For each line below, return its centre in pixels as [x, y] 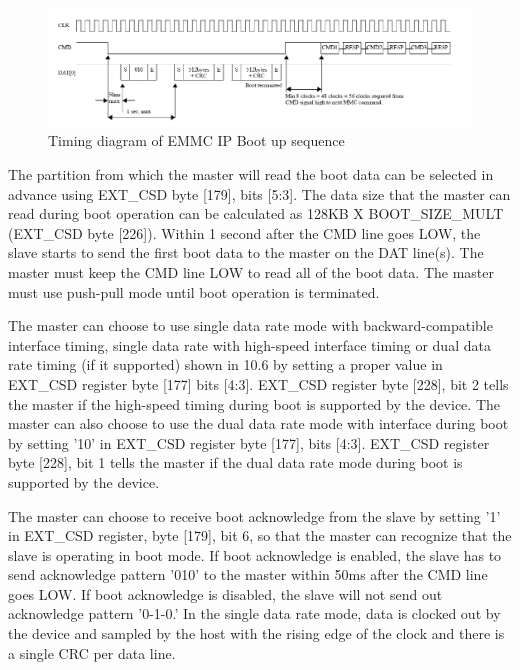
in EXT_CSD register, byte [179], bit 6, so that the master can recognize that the [260, 535]
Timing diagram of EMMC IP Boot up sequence [196, 140]
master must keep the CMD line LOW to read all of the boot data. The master [251, 271]
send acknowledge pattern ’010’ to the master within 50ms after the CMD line [248, 574]
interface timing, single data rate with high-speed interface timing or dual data [249, 344]
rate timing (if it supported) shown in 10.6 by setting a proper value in [225, 364]
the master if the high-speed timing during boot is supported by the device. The [254, 403]
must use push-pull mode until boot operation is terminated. [194, 291]
